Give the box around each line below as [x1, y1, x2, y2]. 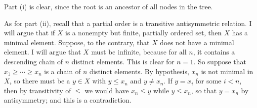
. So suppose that [193, 56, 246, 66]
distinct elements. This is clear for [71, 56, 174, 66]
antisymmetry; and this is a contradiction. [4, 95, 131, 105]
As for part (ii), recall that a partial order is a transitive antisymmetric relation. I [4, 18, 252, 28]
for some [195, 76, 221, 86]
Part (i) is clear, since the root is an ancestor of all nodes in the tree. [4, 1, 213, 11]
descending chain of [4, 56, 63, 66]
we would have [85, 85, 129, 95]
